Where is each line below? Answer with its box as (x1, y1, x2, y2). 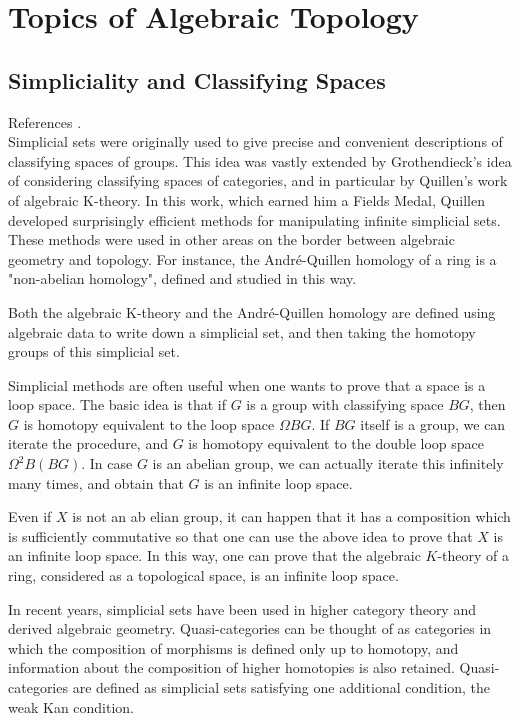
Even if (8, 506, 52, 527)
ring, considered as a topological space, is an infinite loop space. (8, 565, 399, 586)
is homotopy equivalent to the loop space (23, 413, 275, 434)
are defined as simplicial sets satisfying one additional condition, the (72, 677, 491, 698)
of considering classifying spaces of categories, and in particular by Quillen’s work (8, 170, 508, 191)
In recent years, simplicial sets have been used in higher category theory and (8, 598, 476, 619)
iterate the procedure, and (8, 433, 168, 454)
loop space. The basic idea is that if (8, 394, 226, 415)
